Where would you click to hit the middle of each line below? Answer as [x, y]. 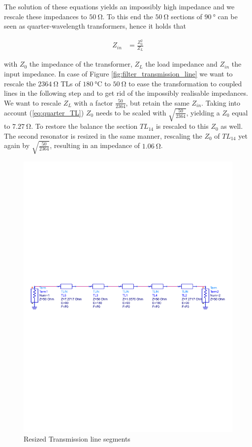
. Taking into [221, 102]
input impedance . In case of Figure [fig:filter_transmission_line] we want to [118, 73]
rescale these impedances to [46, 16]
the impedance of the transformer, [81, 64]
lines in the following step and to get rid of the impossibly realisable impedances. [126, 93]
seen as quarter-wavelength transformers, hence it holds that [95, 26]
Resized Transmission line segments [77, 439]
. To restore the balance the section [84, 126]
